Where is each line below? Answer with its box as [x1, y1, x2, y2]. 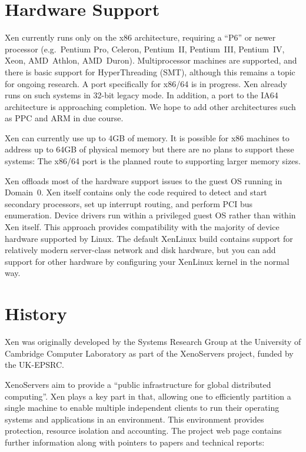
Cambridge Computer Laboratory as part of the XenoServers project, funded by [5, 347, 294, 359]
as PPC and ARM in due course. [5, 112, 124, 124]
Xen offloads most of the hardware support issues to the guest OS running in [5, 174, 282, 187]
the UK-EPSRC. [5, 358, 64, 371]
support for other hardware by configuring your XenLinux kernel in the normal [5, 255, 290, 267]
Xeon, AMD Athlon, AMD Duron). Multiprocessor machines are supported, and [5, 54, 297, 67]
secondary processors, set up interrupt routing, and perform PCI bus [5, 197, 253, 210]
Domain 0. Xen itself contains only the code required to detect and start [5, 186, 267, 198]
